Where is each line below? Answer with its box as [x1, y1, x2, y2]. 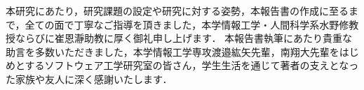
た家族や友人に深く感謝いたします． [6, 71, 173, 86]
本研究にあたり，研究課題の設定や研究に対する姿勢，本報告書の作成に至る [6, 3, 349, 17]
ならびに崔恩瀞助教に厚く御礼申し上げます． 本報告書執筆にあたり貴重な [15, 31, 353, 45]
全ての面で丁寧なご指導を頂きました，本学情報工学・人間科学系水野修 [25, 17, 349, 31]
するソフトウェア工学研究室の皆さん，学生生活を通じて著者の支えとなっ [25, 58, 359, 73]
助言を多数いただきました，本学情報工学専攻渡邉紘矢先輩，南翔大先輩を [6, 44, 339, 59]
